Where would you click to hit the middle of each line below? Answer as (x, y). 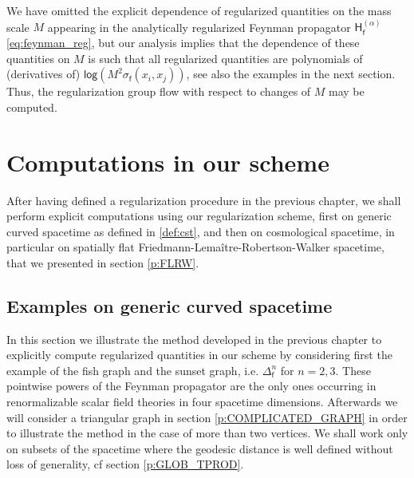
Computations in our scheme (168, 162)
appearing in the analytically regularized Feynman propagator (199, 27)
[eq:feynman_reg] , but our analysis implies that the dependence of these (183, 42)
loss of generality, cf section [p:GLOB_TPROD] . (125, 464)
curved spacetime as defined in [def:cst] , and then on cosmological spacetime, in (201, 231)
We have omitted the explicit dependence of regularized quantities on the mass (199, 10)
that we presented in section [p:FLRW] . (103, 262)
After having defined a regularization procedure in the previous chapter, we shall (204, 200)
